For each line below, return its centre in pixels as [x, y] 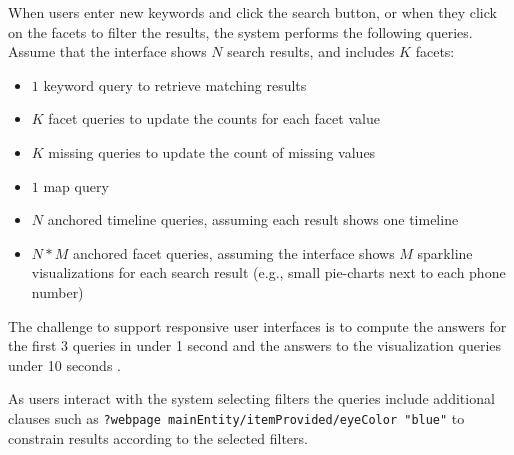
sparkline [445, 252]
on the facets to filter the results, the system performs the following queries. [240, 31]
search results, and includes [311, 51]
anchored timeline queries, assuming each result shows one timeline [253, 219]
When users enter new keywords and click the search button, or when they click [252, 12]
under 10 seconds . [64, 364]
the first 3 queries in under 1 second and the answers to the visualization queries [255, 345]
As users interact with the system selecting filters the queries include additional [251, 398]
